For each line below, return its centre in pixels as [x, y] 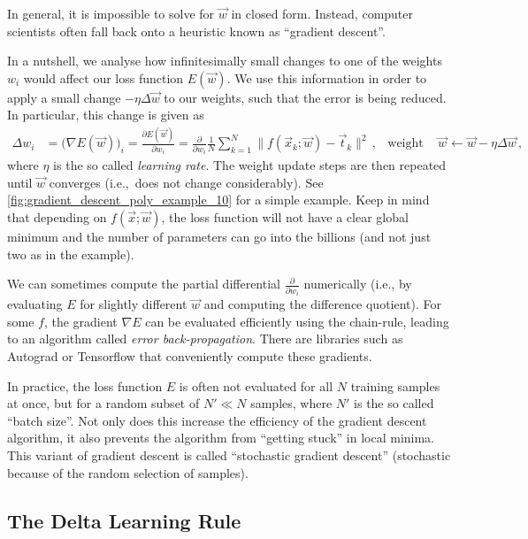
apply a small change [64, 97]
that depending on [57, 217]
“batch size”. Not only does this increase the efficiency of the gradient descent [217, 420]
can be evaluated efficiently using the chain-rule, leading [297, 321]
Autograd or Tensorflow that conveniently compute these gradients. [190, 355]
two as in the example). [71, 254]
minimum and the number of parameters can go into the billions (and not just [219, 237]
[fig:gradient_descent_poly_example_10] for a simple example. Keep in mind [218, 200]
